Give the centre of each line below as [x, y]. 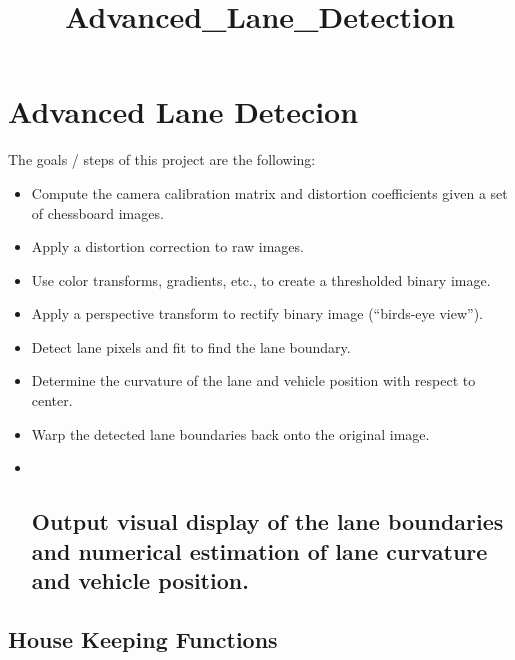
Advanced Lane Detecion [183, 111]
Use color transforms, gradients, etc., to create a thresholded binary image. [261, 279]
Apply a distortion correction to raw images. [167, 246]
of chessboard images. [97, 212]
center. [52, 400]
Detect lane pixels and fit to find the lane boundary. [191, 346]
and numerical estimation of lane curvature [259, 550]
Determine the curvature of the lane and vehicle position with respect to [253, 380]
